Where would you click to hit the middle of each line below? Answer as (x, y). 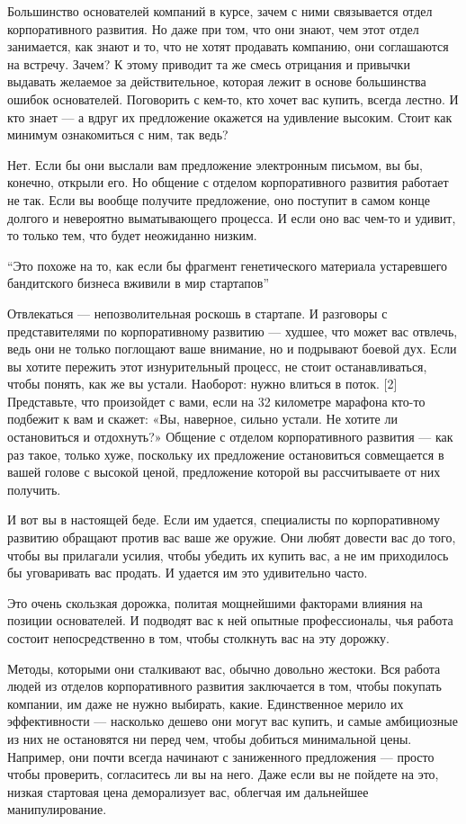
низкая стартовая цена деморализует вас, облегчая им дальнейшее (188, 791)
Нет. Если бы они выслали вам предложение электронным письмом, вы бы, (215, 164)
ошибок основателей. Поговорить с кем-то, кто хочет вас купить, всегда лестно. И (233, 99)
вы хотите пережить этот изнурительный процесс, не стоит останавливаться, (217, 366)
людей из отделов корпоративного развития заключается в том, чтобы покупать (225, 686)
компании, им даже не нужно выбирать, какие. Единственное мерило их (206, 703)
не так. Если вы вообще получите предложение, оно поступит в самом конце (219, 199)
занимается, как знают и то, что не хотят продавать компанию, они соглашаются (228, 46)
